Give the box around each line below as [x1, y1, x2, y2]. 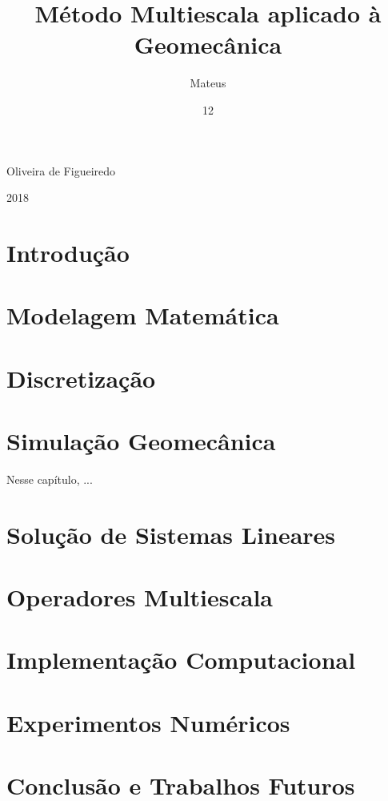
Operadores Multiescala [6, 581, 273, 614]
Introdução [6, 235, 130, 268]
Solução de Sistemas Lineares [6, 517, 336, 550]
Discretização [6, 361, 156, 394]
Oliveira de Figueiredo [6, 162, 116, 179]
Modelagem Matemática [6, 299, 279, 332]
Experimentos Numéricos [6, 706, 290, 739]
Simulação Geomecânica [6, 425, 276, 457]
